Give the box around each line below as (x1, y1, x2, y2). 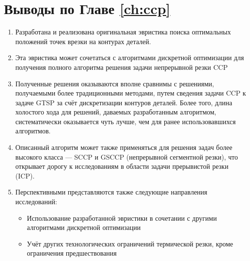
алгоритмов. (15, 126, 51, 136)
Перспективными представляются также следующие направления (15, 187, 207, 197)
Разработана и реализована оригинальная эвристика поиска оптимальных (15, 27, 231, 37)
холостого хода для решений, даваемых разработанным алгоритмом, (15, 107, 217, 117)
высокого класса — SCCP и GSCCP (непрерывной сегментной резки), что (15, 151, 238, 162)
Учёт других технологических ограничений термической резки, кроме (27, 238, 234, 248)
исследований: (15, 196, 57, 207)
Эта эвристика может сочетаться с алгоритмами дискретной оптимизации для (15, 52, 244, 63)
